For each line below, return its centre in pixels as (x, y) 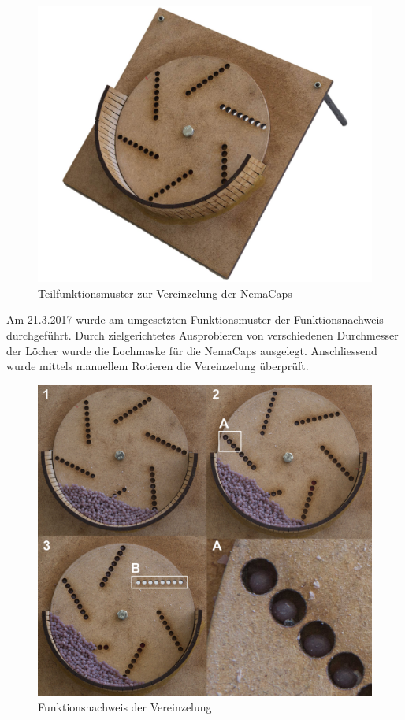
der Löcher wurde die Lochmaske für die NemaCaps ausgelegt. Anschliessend (192, 350)
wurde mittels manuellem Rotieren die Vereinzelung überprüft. (158, 366)
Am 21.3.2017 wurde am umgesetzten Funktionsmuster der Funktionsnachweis (195, 319)
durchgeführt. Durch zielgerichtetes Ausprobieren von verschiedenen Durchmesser (202, 335)
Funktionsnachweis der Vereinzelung (125, 706)
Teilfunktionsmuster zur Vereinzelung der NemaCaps (165, 293)
